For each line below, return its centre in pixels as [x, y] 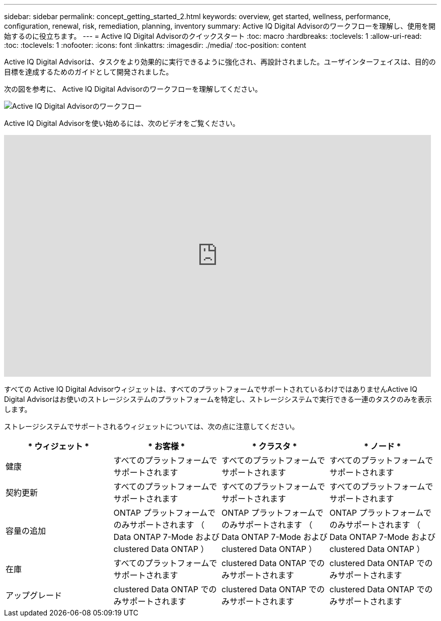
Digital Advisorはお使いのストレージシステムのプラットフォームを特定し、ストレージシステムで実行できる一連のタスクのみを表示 [218, 399]
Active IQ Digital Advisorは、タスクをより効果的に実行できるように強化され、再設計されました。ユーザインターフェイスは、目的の [220, 62]
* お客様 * [167, 446]
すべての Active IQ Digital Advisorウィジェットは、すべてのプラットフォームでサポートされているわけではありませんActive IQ [211, 389]
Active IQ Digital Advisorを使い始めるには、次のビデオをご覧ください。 [122, 123]
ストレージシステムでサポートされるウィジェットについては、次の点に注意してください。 [152, 426]
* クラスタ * [274, 446]
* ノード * [383, 446]
